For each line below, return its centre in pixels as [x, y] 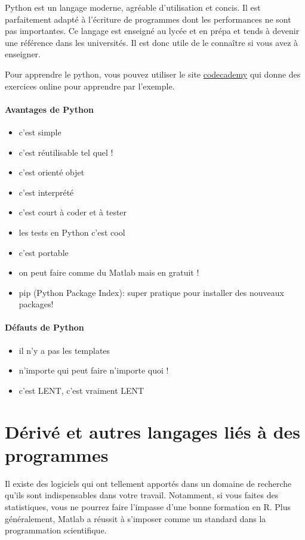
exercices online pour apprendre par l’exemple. [90, 86]
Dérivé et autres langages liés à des [153, 431]
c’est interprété [46, 192]
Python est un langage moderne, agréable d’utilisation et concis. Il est [133, 7]
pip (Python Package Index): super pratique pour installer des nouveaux [151, 292]
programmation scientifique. [56, 530]
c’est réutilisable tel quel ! [66, 152]
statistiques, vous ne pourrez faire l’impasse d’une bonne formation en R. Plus [148, 506]
